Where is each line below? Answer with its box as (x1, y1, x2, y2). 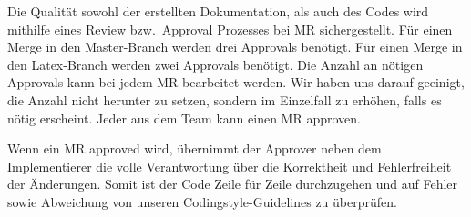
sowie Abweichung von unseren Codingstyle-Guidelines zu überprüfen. (7, 192, 397, 211)
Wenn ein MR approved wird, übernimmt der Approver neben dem (7, 139, 382, 158)
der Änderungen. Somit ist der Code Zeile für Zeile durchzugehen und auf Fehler (7, 174, 458, 193)
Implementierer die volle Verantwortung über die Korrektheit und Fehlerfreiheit (7, 156, 452, 175)
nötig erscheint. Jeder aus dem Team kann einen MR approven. (7, 108, 361, 127)
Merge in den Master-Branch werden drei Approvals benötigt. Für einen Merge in (7, 37, 463, 56)
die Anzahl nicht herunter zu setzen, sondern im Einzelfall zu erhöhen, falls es (7, 90, 442, 109)
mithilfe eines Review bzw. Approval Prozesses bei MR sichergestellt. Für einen (7, 19, 453, 38)
